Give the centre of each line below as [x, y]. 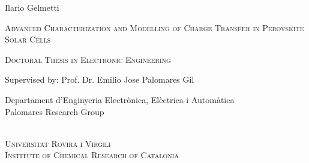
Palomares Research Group [55, 111]
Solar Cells [28, 39]
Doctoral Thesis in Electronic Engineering [88, 59]
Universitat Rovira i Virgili [58, 143]
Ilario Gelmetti [32, 7]
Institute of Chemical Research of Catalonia [92, 155]
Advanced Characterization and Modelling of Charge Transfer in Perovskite [154, 27]
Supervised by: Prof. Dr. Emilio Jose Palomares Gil [100, 79]
